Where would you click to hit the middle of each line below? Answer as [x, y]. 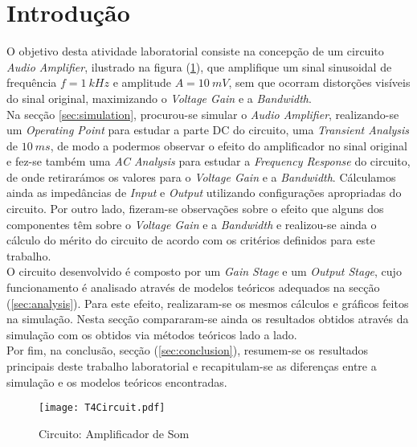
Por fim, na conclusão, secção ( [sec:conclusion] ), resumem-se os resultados [188, 350]
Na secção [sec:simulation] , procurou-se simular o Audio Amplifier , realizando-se [203, 114]
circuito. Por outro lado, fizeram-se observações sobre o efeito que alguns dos [195, 209]
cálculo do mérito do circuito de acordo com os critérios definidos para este [191, 240]
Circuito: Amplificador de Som [114, 433]
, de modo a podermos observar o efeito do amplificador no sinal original [229, 145]
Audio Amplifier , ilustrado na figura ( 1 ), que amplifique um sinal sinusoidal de [199, 66]
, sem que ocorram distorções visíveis [319, 82]
